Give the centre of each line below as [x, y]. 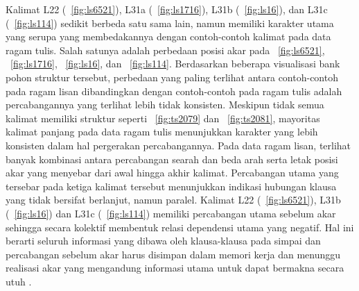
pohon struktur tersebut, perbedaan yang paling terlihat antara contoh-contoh [172, 77]
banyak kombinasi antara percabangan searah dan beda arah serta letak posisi [172, 159]
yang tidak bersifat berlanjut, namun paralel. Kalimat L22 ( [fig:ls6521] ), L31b [173, 200]
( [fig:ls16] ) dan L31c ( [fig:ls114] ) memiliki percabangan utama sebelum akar [171, 213]
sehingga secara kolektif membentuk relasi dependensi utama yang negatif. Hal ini [180, 227]
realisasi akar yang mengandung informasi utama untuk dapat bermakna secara [175, 268]
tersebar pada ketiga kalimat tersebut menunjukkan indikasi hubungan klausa [171, 186]
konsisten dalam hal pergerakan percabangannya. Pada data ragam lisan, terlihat [178, 145]
